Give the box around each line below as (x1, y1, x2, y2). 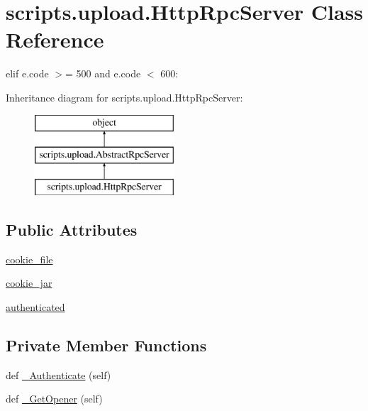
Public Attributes (6, 218, 138, 240)
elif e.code (6, 66, 49, 81)
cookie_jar (6, 275, 52, 290)
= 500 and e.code (65, 66, 141, 81)
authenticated (6, 299, 65, 314)
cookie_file (6, 251, 53, 266)
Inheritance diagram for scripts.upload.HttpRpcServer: (6, 89, 243, 104)
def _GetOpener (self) (6, 391, 103, 406)
